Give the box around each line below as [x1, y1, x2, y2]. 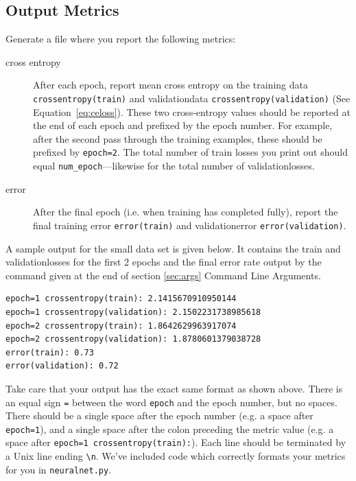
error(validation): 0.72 [5, 361, 119, 371]
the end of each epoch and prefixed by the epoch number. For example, [33, 118, 333, 132]
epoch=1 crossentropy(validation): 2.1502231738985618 [5, 307, 261, 317]
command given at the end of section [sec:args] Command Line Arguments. [5, 268, 321, 282]
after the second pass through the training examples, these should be [33, 131, 322, 145]
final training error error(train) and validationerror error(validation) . [33, 218, 346, 232]
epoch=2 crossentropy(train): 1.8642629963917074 [5, 320, 237, 331]
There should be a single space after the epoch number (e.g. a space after [5, 408, 313, 423]
